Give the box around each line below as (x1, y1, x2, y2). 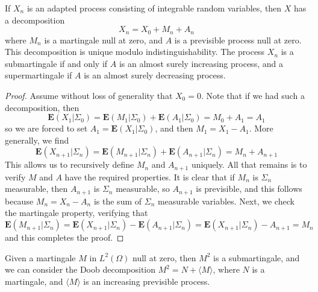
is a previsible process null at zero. (174, 33, 302, 46)
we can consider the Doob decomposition (5, 263, 156, 276)
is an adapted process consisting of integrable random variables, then (26, 2, 282, 14)
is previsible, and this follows (196, 182, 302, 195)
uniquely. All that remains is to (191, 158, 307, 171)
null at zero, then (132, 251, 196, 264)
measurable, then (5, 182, 68, 195)
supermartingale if (5, 69, 72, 81)
